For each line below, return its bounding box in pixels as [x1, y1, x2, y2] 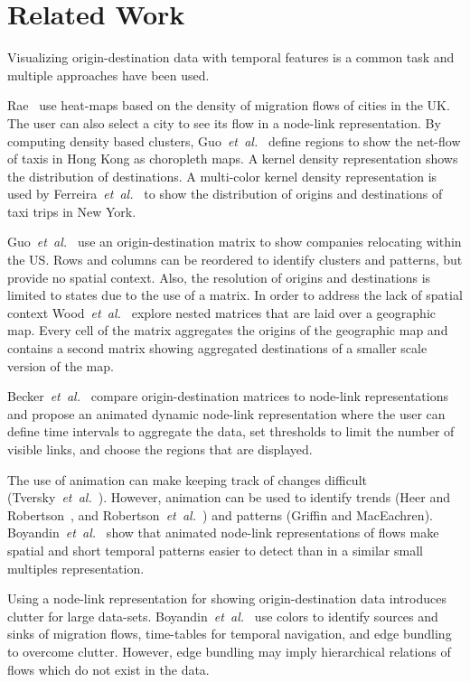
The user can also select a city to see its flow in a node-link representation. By [7, 113, 441, 132]
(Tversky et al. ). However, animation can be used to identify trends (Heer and [7, 488, 451, 507]
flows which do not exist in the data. [7, 659, 210, 678]
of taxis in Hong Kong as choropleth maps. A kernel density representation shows [7, 149, 458, 168]
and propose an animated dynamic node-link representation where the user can [7, 404, 446, 423]
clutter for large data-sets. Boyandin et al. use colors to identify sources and [7, 606, 438, 625]
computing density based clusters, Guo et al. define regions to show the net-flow [7, 131, 461, 150]
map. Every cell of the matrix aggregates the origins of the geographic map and [7, 321, 448, 340]
